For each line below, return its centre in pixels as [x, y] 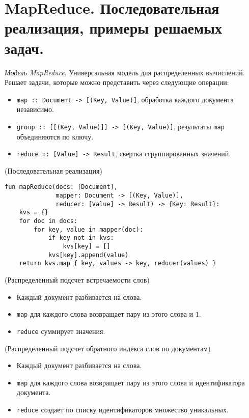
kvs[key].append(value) [88, 255]
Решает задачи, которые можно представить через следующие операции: [117, 82]
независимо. [35, 109]
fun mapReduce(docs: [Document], [61, 187]
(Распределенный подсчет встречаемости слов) [77, 280]
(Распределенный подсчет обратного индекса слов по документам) [108, 348]
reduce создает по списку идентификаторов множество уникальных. [122, 409]
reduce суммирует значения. [61, 331]
